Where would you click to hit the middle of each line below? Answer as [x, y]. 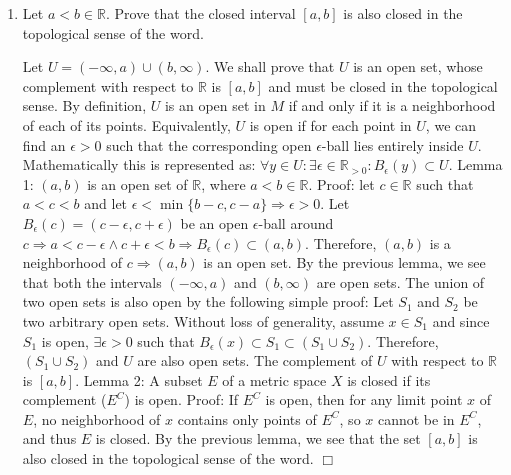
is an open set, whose [418, 66]
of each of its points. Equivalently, [126, 124]
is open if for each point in [330, 124]
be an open [214, 222]
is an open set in [215, 105]
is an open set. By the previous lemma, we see [344, 262]
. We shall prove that [270, 66]
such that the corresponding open [209, 144]
